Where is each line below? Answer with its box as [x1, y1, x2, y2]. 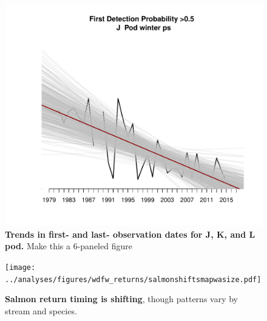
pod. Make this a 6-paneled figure [5, 240, 132, 252]
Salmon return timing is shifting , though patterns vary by [5, 292, 238, 305]
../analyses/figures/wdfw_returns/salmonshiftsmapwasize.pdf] [5, 275, 262, 284]
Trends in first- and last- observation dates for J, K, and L [5, 227, 255, 240]
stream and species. [5, 304, 77, 317]
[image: [5, 263, 36, 272]
